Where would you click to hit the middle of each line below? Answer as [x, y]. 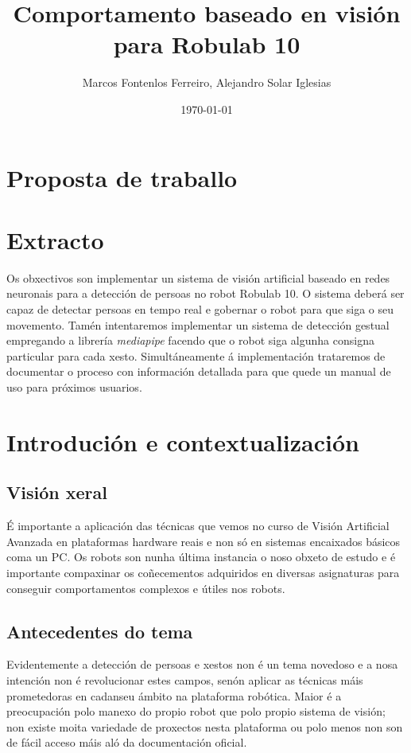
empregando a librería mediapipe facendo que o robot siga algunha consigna [190, 340]
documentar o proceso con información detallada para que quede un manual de [199, 371]
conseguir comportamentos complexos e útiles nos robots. [146, 588]
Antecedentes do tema [100, 631]
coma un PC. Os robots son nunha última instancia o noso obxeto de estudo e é [201, 557]
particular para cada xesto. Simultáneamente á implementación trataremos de [196, 355]
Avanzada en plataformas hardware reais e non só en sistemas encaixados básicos [204, 541]
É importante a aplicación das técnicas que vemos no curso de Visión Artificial [198, 526]
